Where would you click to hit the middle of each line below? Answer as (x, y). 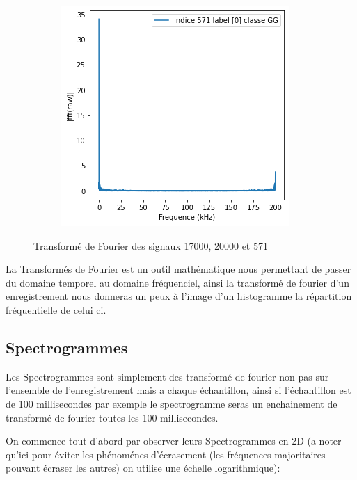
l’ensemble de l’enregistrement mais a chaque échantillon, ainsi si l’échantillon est (178, 390)
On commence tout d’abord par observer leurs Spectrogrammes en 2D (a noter (174, 441)
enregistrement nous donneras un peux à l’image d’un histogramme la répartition (179, 296)
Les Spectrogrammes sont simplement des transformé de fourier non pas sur (167, 376)
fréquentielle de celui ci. (56, 309)
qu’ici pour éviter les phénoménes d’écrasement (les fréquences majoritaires (166, 454)
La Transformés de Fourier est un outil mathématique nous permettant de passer (178, 269)
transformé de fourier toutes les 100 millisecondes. (112, 417)
